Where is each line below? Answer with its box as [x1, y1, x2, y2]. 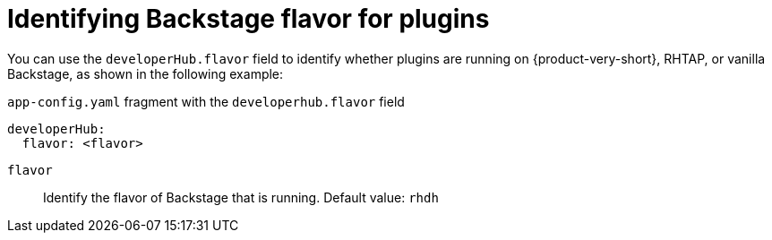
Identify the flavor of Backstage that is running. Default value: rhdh [43, 189, 439, 205]
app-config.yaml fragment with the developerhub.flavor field [7, 93, 405, 109]
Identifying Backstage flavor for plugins [7, 4, 490, 34]
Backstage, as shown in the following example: [7, 65, 284, 81]
